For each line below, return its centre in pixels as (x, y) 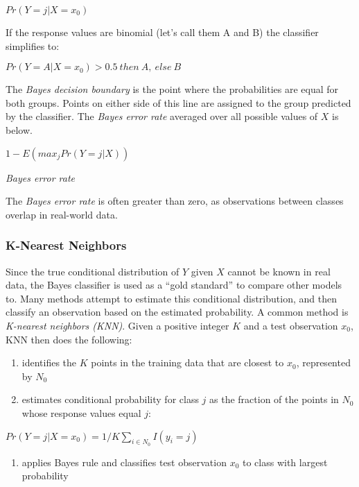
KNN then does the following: (69, 339)
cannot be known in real (279, 271)
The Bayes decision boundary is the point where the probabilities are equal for (172, 89)
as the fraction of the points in (274, 399)
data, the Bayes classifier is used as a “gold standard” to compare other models (174, 285)
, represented (323, 362)
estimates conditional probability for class (110, 399)
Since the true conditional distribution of (93, 271)
